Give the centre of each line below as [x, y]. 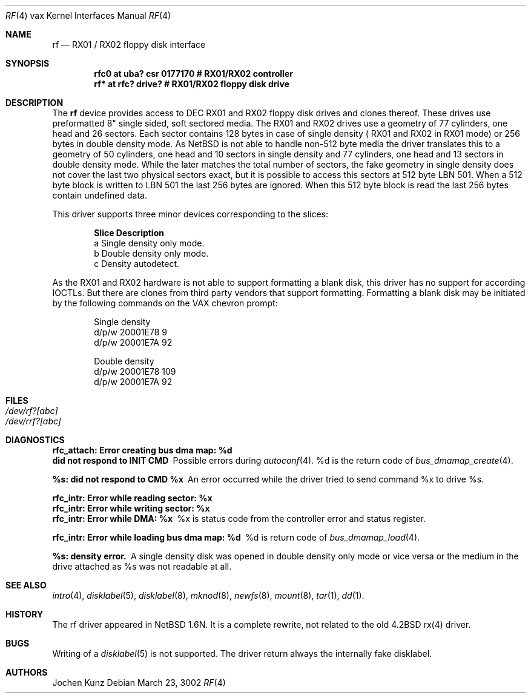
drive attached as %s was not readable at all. [142, 566]
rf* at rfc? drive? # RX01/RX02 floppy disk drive [192, 84]
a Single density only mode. [149, 243]
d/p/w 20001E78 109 [135, 371]
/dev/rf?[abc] [32, 411]
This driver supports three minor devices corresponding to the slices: [190, 214]
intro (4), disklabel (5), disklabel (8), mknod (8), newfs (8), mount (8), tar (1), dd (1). [208, 595]
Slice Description [129, 233]
